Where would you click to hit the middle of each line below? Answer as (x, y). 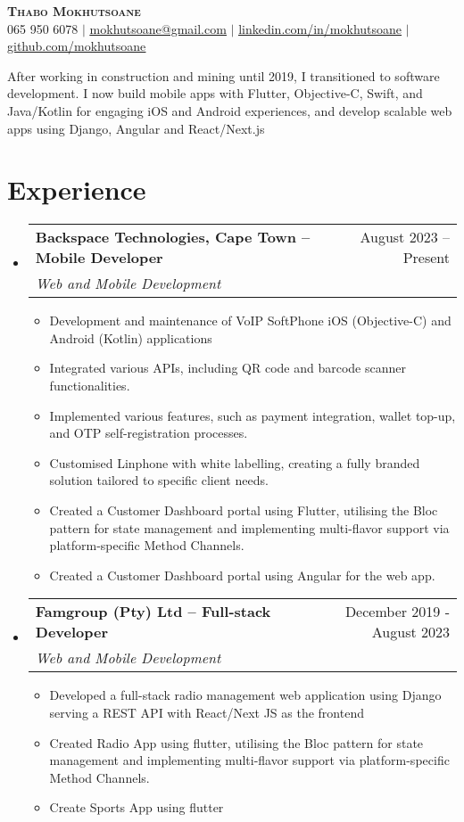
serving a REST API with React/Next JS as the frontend (207, 712)
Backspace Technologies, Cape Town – (173, 237)
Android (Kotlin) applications (131, 337)
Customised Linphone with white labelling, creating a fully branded (235, 462)
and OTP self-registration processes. (149, 433)
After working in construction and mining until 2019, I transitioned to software (224, 75)
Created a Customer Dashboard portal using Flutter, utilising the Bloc (244, 510)
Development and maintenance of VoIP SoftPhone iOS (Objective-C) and (250, 321)
